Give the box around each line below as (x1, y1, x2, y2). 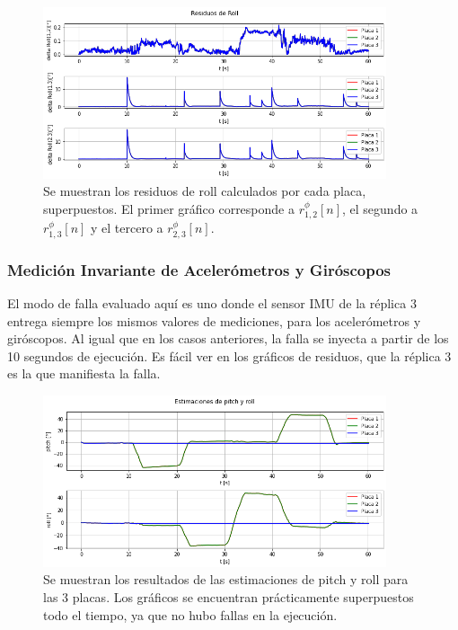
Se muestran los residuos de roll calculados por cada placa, (43, 182, 366, 200)
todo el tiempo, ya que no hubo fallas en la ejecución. (43, 605, 338, 624)
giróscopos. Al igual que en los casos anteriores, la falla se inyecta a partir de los (7, 329, 449, 348)
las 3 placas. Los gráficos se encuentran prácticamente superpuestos (43, 588, 414, 606)
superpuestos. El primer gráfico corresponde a (43, 199, 295, 217)
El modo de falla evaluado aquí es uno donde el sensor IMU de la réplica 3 (7, 294, 417, 313)
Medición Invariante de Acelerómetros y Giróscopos (7, 258, 392, 280)
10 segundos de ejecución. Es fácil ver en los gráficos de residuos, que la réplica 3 (7, 346, 452, 365)
